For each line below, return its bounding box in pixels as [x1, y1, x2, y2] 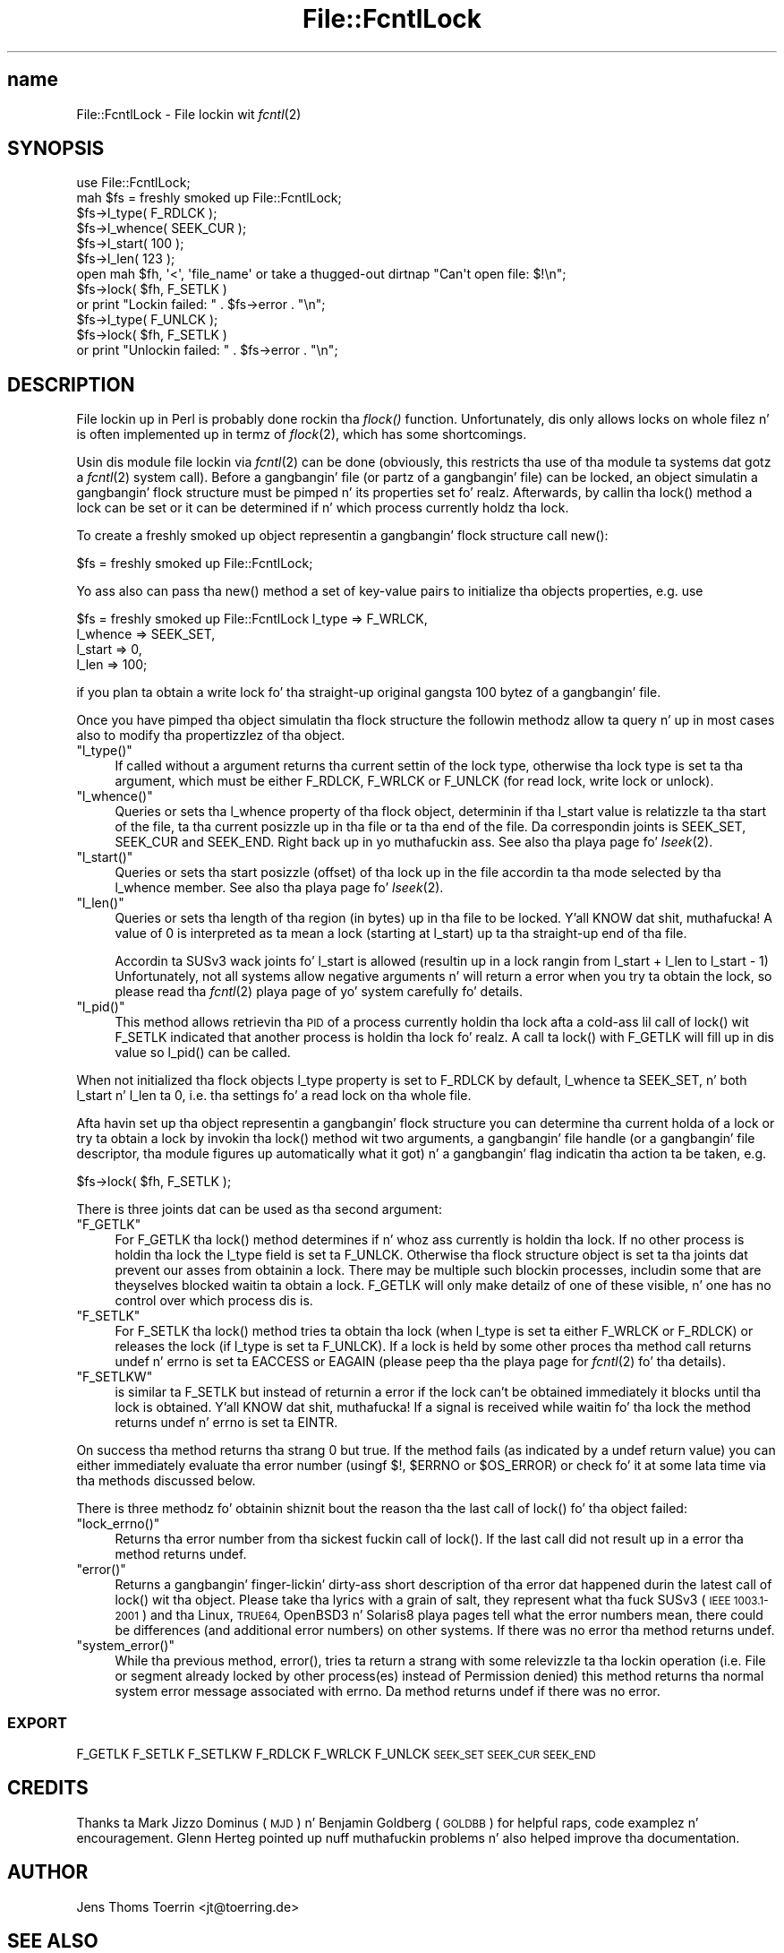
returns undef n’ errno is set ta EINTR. [115, 1415, 338, 1431]
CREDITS [7, 1777, 89, 1800]
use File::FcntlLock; [76, 175, 191, 191]
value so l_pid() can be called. [115, 1045, 291, 1061]
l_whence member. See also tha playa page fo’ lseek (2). [115, 880, 444, 896]
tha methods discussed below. [76, 1473, 256, 1489]
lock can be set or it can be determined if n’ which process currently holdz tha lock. [76, 500, 569, 516]
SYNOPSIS [7, 137, 105, 160]
